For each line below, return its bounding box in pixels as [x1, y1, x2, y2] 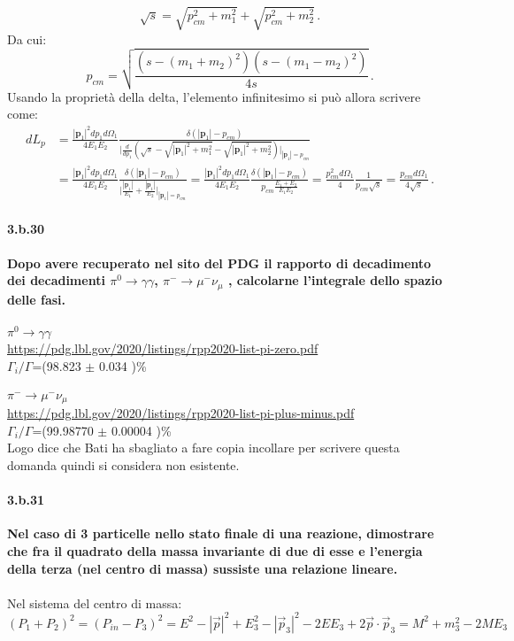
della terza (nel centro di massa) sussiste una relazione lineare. [7, 559, 398, 577]
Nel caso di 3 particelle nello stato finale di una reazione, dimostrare [7, 524, 434, 543]
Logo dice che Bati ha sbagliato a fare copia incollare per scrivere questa [7, 438, 400, 457]
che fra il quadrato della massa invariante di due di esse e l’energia [7, 542, 423, 560]
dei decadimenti [7, 271, 105, 290]
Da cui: [7, 29, 47, 48]
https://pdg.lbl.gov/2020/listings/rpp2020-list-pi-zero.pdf [7, 338, 318, 357]
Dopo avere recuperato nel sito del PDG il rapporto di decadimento [7, 253, 432, 272]
